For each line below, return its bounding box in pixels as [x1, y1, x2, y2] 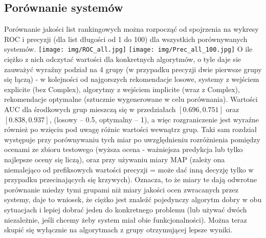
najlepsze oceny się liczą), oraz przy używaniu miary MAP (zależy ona [4, 154, 225, 164]
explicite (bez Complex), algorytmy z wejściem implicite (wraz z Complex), [4, 83, 240, 94]
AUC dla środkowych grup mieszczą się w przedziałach [4, 104, 176, 115]
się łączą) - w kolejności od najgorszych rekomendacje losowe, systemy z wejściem [4, 74, 259, 84]
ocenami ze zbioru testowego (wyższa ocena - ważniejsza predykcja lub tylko [4, 144, 243, 155]
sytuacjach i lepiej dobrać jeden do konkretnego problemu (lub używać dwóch [4, 204, 247, 214]
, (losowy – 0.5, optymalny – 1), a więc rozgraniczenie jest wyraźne [49, 114, 259, 124]
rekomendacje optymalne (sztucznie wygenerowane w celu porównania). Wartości [4, 94, 258, 104]
